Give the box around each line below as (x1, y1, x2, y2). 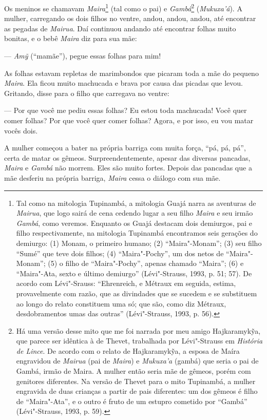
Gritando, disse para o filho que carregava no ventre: (4, 87, 169, 98)
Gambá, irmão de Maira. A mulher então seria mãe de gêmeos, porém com (16, 366, 251, 376)
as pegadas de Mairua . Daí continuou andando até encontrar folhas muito (4, 23, 236, 33)
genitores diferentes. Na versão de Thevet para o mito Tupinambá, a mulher (16, 375, 256, 386)
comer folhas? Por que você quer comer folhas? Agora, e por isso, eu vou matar (4, 115, 254, 125)
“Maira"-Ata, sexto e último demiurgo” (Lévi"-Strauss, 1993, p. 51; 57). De (16, 268, 252, 278)
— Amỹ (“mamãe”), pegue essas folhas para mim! (4, 50, 161, 61)
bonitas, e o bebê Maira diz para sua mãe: (4, 33, 137, 44)
